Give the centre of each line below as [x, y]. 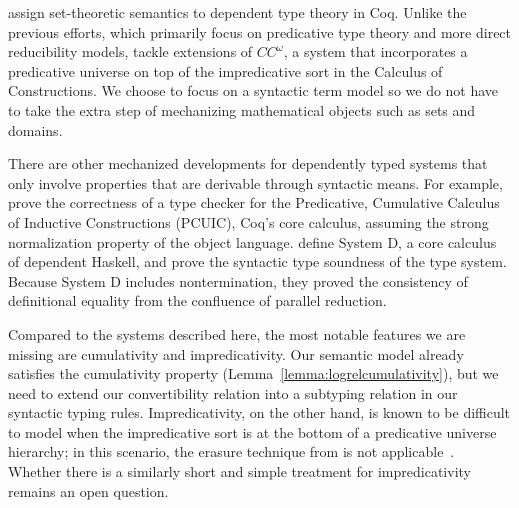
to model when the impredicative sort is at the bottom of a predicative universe [252, 431]
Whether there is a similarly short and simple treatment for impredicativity [239, 471]
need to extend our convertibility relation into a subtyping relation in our [233, 392]
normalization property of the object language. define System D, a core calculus [252, 241]
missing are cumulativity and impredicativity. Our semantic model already [236, 353]
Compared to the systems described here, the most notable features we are [237, 333]
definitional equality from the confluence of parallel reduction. [197, 300]
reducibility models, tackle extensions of [130, 51]
